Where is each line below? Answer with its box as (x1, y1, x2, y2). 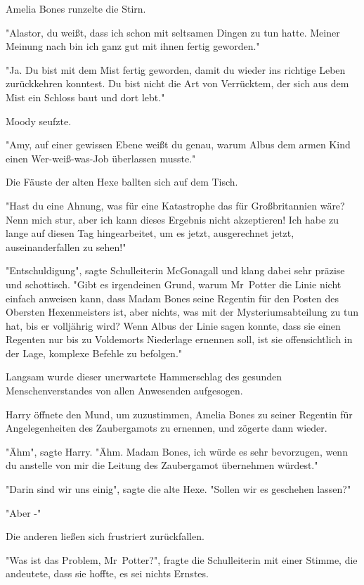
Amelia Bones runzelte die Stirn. (6, 1, 146, 15)
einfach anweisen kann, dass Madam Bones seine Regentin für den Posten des (6, 290, 339, 305)
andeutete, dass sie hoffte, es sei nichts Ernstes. (6, 566, 209, 581)
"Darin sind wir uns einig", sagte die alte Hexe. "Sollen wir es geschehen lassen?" (6, 482, 351, 496)
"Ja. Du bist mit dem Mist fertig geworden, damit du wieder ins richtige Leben (6, 62, 346, 77)
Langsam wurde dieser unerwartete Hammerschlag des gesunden (6, 369, 282, 384)
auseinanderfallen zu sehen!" (6, 239, 126, 254)
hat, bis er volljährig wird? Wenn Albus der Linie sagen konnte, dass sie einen (6, 318, 341, 333)
